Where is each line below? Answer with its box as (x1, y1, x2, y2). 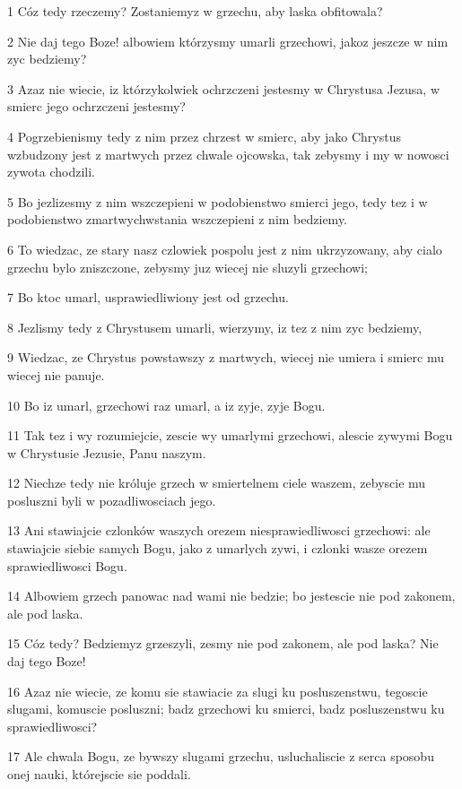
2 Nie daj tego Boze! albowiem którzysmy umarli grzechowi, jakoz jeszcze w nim (7, 31, 449, 50)
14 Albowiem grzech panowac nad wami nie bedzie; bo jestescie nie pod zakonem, (7, 586, 456, 605)
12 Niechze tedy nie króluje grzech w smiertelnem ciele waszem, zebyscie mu (7, 473, 426, 492)
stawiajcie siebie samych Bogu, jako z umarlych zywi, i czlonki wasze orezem (7, 539, 428, 558)
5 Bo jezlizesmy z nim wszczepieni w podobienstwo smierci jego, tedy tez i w (7, 192, 428, 211)
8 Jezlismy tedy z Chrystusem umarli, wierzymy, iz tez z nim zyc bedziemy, (7, 317, 423, 336)
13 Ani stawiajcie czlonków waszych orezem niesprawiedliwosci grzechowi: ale (7, 521, 431, 540)
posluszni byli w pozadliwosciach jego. (7, 490, 216, 509)
